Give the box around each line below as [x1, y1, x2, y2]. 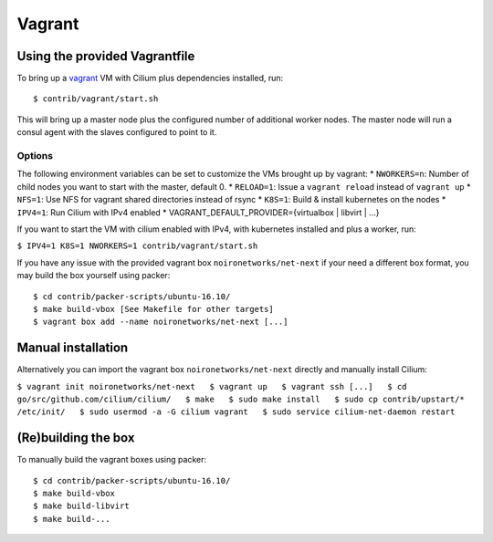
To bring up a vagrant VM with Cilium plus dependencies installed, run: [16, 73, 284, 84]
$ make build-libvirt [33, 501, 130, 511]
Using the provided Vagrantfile [16, 48, 195, 64]
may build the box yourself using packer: [16, 270, 171, 281]
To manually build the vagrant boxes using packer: [16, 454, 207, 465]
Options [16, 150, 54, 162]
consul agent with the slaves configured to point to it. [16, 127, 217, 138]
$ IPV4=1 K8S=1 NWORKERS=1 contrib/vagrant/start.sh [16, 241, 258, 251]
